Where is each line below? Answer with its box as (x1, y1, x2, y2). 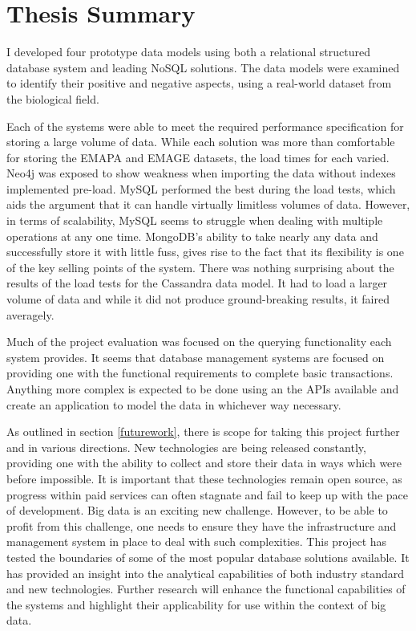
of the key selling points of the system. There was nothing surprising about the (6, 259, 394, 275)
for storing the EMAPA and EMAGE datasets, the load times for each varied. (6, 149, 390, 165)
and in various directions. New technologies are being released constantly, (6, 438, 366, 455)
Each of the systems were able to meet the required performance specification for (6, 117, 404, 134)
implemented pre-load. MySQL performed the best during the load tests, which (6, 180, 396, 197)
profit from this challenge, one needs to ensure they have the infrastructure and (6, 517, 397, 534)
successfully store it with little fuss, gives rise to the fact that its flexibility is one (6, 243, 404, 260)
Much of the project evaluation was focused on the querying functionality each (6, 333, 392, 350)
